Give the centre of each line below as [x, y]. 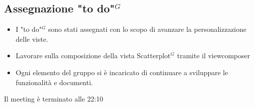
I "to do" [29, 29]
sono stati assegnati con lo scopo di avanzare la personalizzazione [147, 29]
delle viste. [32, 39]
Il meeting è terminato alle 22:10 [54, 99]
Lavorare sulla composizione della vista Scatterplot [93, 55]
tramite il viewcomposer [213, 55]
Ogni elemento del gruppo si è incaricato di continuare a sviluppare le [122, 72]
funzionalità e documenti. [54, 82]
